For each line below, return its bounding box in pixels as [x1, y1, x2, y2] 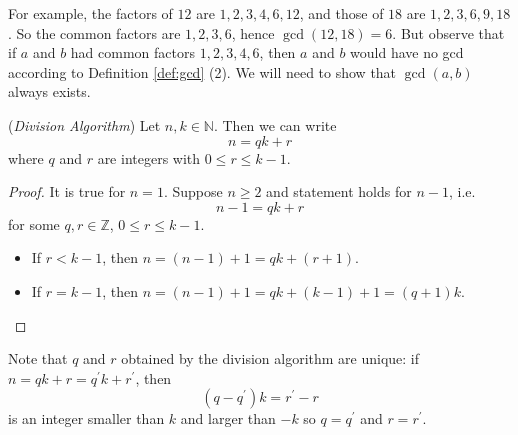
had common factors [70, 42, 195, 63]
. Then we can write [213, 114, 337, 135]
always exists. [8, 81, 91, 102]
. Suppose [163, 181, 223, 202]
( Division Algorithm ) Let [8, 114, 161, 135]
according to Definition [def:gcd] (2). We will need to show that [8, 61, 397, 82]
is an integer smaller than [8, 408, 165, 429]
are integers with [97, 147, 201, 168]
